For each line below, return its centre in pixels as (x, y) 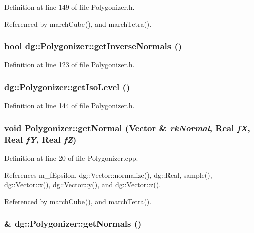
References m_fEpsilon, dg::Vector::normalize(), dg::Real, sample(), (108, 175)
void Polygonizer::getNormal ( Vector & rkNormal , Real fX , (127, 128)
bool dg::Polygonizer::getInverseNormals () (93, 46)
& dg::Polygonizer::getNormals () (73, 224)
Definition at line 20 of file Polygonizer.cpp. (71, 158)
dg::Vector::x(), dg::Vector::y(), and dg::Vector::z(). (83, 185)
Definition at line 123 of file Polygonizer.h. (69, 64)
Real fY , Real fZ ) (40, 139)
